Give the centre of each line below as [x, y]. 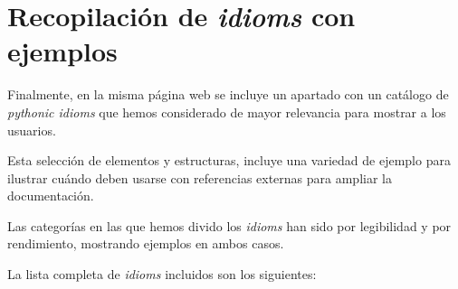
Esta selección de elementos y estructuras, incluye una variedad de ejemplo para [229, 160]
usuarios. [32, 130]
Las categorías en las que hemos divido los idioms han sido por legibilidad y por [229, 225]
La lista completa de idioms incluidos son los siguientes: [162, 274]
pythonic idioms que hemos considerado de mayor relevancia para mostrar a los [227, 112]
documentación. [51, 196]
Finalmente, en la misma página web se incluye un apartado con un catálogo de [228, 94]
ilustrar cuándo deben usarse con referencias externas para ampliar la [200, 177]
